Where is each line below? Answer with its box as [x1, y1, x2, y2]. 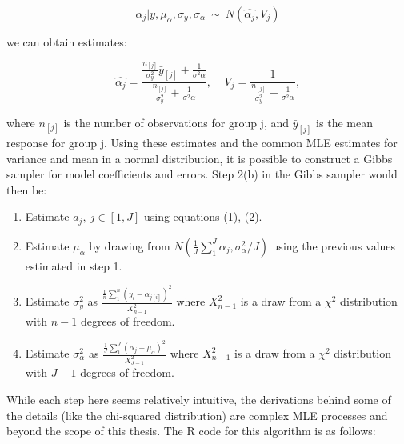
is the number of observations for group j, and [63, 114, 290, 131]
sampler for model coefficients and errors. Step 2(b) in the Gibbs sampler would [6, 166, 398, 182]
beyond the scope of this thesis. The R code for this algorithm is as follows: [6, 422, 376, 439]
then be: [6, 181, 47, 198]
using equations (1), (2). [143, 208, 262, 225]
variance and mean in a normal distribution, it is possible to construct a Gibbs [6, 150, 393, 166]
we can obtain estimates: [6, 34, 127, 50]
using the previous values [272, 237, 396, 254]
